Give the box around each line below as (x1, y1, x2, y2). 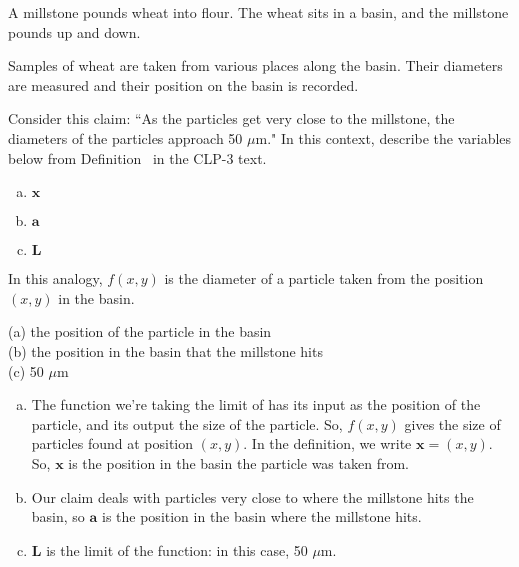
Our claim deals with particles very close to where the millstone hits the (31, 486, 474, 507)
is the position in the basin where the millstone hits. (102, 506, 422, 527)
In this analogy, (8, 268, 103, 289)
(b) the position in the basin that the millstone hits (8, 340, 323, 361)
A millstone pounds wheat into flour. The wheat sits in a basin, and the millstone (8, 2, 509, 22)
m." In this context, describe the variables (255, 127, 512, 148)
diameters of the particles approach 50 (8, 127, 243, 148)
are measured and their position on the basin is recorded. (8, 74, 359, 95)
